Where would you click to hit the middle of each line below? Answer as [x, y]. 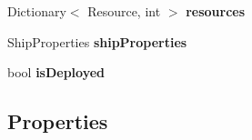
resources [216, 11]
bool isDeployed [56, 72]
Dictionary [37, 11]
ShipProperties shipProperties [97, 41]
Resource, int [124, 11]
